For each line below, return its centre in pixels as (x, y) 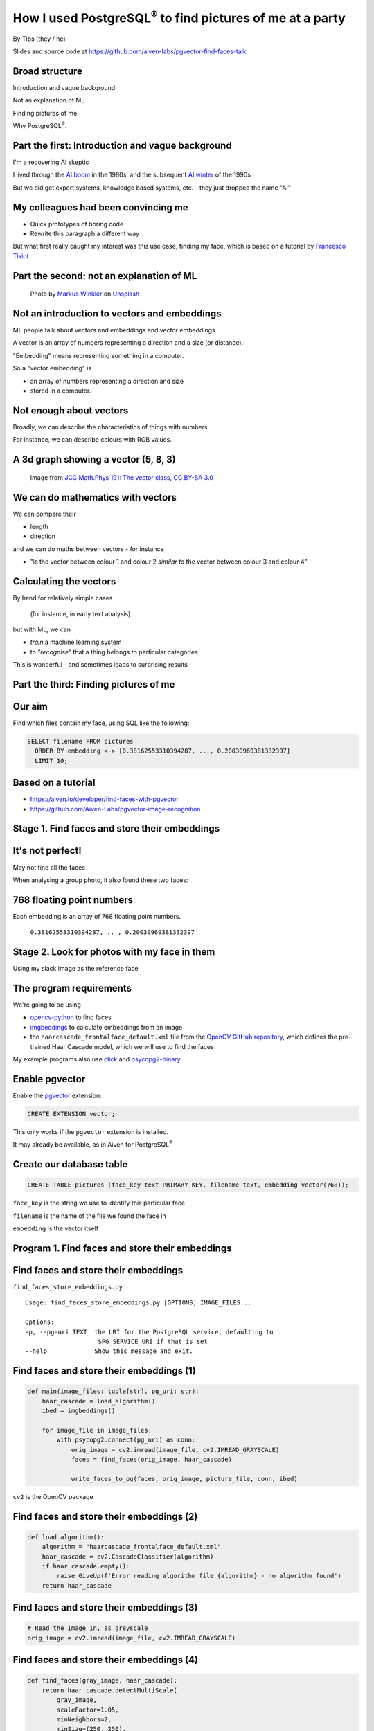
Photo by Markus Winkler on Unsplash (85, 294)
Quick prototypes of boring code (77, 224)
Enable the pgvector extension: (57, 1095)
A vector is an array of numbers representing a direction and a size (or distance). (128, 343)
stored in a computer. (61, 391)
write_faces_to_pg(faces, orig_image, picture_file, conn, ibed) (184, 1479)
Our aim (30, 706)
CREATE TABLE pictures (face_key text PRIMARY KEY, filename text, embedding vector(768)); (188, 1185)
